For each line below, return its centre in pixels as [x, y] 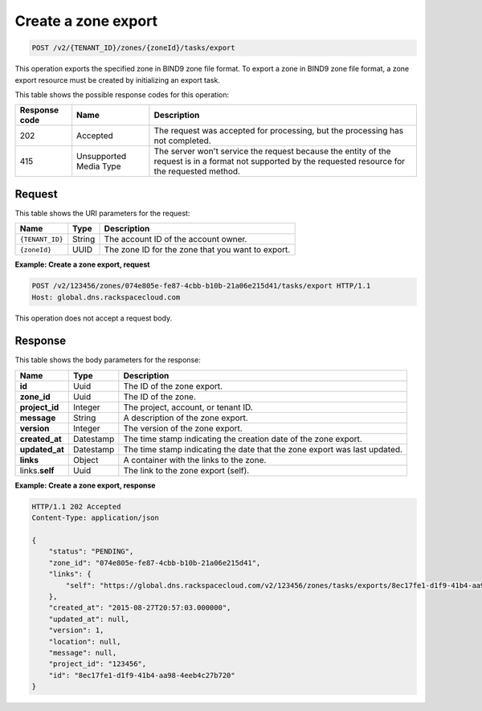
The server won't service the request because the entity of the [272, 151]
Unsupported [102, 157]
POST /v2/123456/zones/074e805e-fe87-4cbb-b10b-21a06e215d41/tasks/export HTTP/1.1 [201, 286]
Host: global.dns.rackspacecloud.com [106, 297]
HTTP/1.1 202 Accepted [76, 507]
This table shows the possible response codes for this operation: [122, 94]
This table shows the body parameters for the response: [108, 360]
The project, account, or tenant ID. [188, 407]
